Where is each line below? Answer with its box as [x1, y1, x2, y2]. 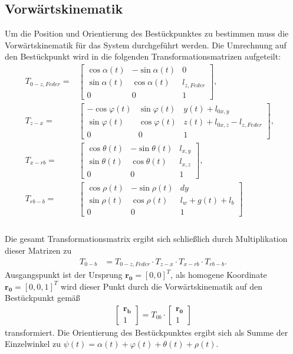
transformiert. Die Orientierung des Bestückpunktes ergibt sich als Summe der [5, 326, 288, 338]
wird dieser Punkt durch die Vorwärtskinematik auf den [61, 280, 263, 292]
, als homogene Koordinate [170, 268, 267, 281]
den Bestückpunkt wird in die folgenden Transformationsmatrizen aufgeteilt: [5, 50, 281, 63]
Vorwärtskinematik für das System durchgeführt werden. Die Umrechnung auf [5, 38, 287, 51]
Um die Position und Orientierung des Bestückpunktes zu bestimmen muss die [5, 27, 289, 40]
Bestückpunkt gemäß [5, 291, 80, 304]
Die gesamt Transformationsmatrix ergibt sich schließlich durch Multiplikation [5, 232, 288, 245]
